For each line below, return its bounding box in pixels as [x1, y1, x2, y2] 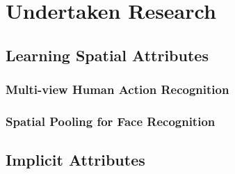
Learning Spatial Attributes [6, 44, 209, 65]
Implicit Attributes [6, 149, 145, 171]
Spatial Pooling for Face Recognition [6, 112, 216, 129]
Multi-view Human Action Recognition [6, 81, 229, 98]
